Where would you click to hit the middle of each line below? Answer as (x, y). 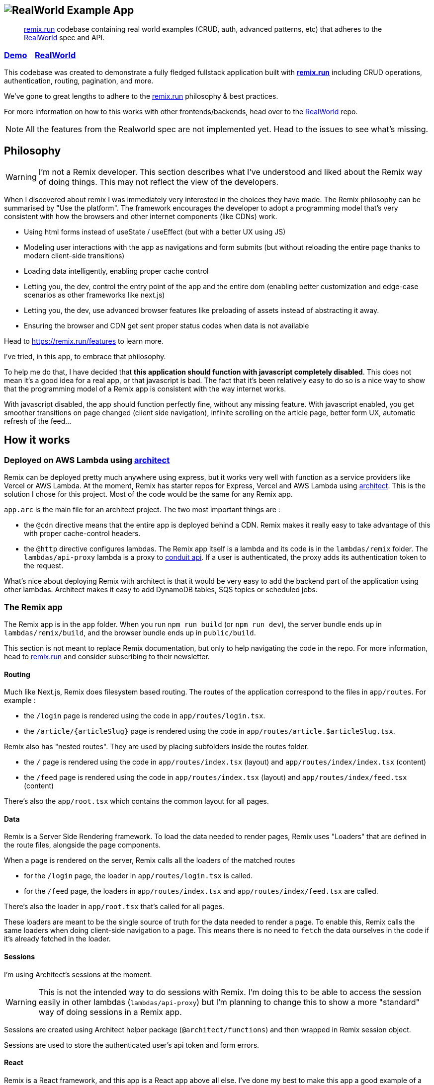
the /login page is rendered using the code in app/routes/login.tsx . (145, 716)
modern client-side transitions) (74, 256)
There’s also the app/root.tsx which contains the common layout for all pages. (136, 801)
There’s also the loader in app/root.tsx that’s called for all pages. (114, 907)
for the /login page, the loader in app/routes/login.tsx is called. (138, 876)
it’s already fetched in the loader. (57, 939)
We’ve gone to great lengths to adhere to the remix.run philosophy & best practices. (141, 96)
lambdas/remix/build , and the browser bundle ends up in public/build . (130, 632)
